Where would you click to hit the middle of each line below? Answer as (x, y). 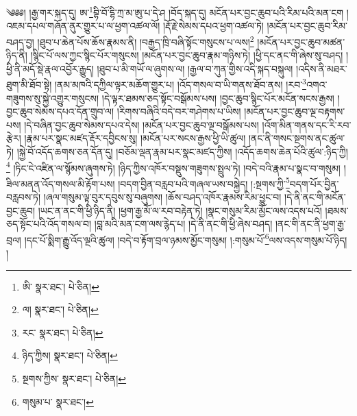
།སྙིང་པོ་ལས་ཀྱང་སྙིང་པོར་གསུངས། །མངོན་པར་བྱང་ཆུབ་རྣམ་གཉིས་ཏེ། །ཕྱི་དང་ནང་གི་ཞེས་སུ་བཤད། (187, 55)
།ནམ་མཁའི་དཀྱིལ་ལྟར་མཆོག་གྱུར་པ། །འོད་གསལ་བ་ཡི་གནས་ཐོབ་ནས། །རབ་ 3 (180, 83)
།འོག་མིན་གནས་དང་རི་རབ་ (307, 124)
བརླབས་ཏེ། (24, 197)
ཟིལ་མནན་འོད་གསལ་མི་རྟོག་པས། (61, 183)
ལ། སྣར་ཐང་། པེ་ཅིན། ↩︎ (60, 309)
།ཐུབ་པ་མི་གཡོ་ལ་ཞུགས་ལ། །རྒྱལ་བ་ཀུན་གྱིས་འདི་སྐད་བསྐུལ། (195, 68)
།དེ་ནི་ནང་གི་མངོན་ (315, 197)
